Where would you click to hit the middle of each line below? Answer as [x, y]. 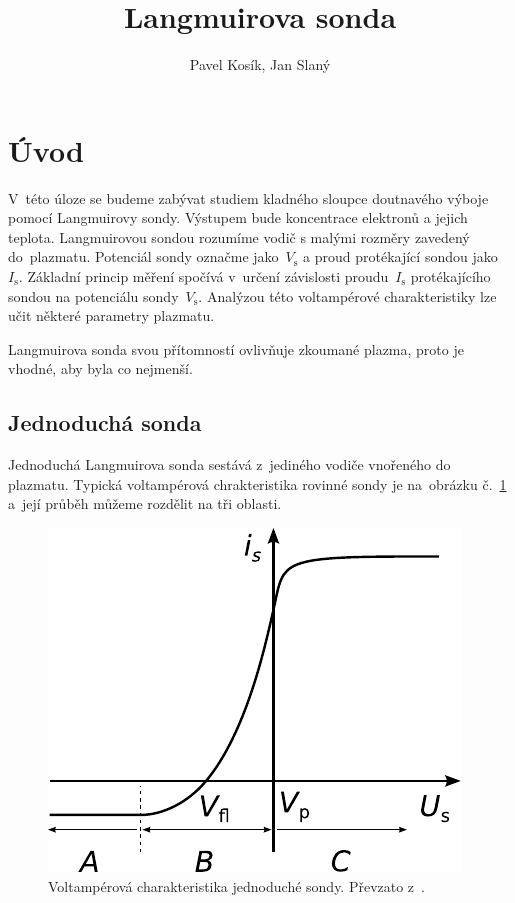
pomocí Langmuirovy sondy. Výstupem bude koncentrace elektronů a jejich [238, 217]
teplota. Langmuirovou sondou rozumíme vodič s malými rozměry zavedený [239, 236]
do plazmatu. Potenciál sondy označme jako [143, 256]
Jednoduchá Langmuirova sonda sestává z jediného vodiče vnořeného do [229, 464]
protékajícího [450, 276]
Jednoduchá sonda [105, 422]
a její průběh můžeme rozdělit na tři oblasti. [145, 503]
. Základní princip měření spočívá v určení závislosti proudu [203, 276]
